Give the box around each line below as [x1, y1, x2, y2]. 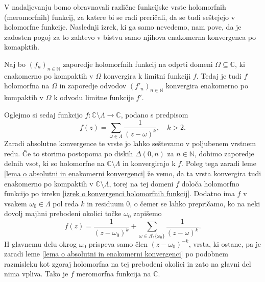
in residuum [87, 198, 124, 208]
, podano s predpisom [121, 109, 188, 120]
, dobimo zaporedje [194, 148, 254, 158]
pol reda [53, 198, 79, 208]
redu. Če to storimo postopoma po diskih [4, 148, 133, 158]
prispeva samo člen [88, 238, 148, 249]
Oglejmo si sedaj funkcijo [4, 109, 83, 120]
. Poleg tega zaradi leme [181, 158, 256, 169]
